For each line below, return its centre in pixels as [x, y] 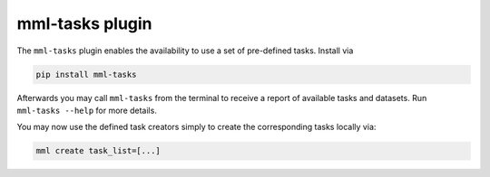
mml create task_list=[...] [98, 151]
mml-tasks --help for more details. [87, 110]
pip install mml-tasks [86, 74]
